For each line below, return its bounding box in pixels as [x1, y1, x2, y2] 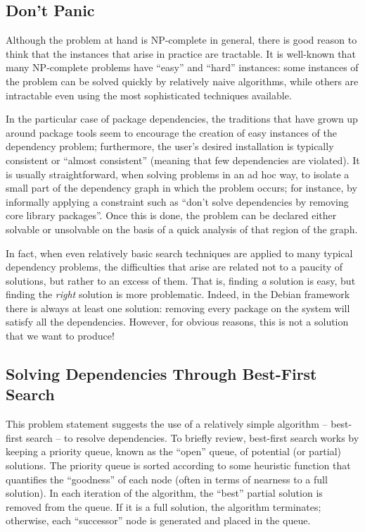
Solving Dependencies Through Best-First [6, 363, 317, 385]
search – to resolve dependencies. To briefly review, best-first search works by [25, 430, 359, 445]
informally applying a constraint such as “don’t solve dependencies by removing [6, 194, 349, 209]
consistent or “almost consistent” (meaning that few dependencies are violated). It [6, 152, 360, 167]
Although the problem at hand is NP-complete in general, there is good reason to [6, 32, 357, 47]
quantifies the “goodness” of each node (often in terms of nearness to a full [6, 471, 328, 486]
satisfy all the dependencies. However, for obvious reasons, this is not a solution [6, 314, 349, 329]
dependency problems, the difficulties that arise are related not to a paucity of [6, 259, 343, 274]
